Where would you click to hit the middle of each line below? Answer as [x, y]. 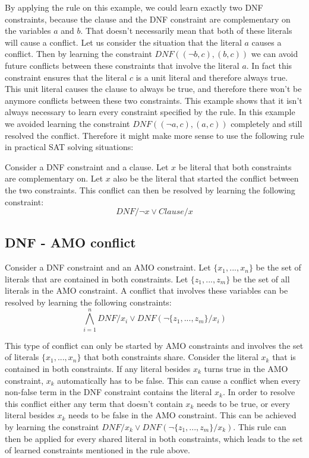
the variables [28, 31]
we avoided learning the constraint [67, 123]
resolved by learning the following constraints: [88, 302]
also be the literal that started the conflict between [206, 178]
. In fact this [269, 65]
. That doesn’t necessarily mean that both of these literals [186, 31]
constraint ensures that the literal [66, 77]
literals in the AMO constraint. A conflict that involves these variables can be [146, 290]
